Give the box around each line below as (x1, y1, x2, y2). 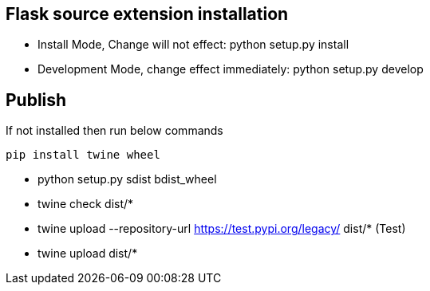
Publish (6, 89, 67, 110)
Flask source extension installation (6, 4, 289, 24)
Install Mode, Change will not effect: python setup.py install (37, 37, 349, 52)
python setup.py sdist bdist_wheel (37, 172, 217, 187)
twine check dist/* (37, 197, 134, 211)
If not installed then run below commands (6, 124, 223, 138)
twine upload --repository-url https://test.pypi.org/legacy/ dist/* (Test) (37, 222, 406, 236)
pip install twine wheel (6, 148, 160, 162)
